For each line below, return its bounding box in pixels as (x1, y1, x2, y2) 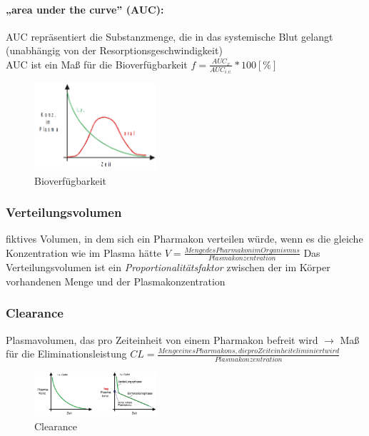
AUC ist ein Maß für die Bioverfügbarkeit (6, 56, 188, 71)
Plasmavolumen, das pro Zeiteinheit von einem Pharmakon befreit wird (6, 332, 318, 347)
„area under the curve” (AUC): (6, 1, 164, 16)
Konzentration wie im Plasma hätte (6, 245, 162, 260)
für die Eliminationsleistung (6, 346, 127, 361)
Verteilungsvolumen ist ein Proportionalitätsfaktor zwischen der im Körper (6, 260, 330, 275)
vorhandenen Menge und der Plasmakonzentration (6, 273, 226, 288)
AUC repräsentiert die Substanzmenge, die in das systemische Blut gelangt (6, 29, 333, 44)
